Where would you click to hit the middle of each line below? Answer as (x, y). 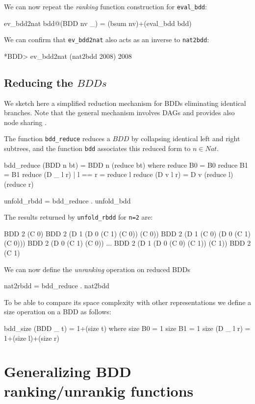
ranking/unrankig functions (99, 391)
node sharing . (25, 122)
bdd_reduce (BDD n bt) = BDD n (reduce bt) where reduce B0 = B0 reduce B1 (126, 164)
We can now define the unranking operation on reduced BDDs (97, 269)
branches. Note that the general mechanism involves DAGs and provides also (119, 113)
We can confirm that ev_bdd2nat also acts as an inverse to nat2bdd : (107, 39)
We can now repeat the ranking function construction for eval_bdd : (105, 6)
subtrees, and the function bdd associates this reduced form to (97, 148)
